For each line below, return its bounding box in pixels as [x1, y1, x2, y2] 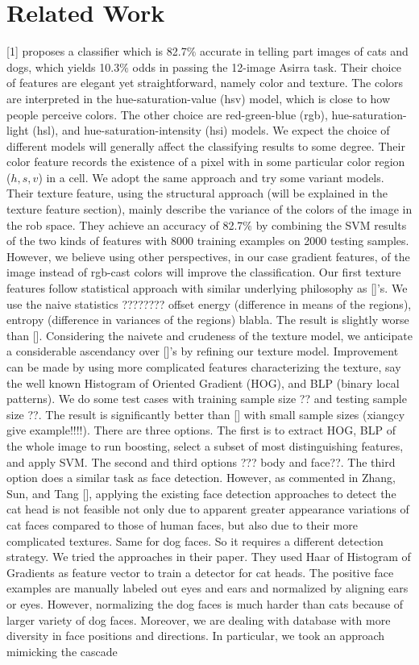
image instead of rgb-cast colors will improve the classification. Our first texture [6, 264, 401, 281]
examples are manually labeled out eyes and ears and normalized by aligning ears [6, 580, 409, 596]
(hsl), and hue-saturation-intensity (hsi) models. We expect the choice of [32, 122, 390, 139]
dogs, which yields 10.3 [6, 58, 120, 75]
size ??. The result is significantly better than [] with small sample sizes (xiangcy [6, 405, 405, 422]
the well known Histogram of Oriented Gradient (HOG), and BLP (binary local [6, 374, 400, 391]
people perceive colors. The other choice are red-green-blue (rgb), [6, 106, 328, 123]
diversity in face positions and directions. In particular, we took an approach [6, 627, 385, 644]
